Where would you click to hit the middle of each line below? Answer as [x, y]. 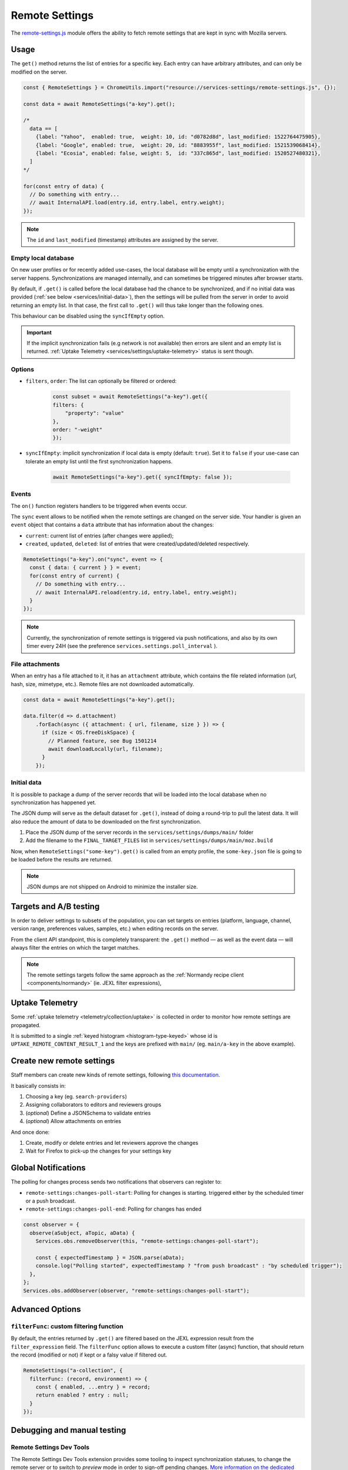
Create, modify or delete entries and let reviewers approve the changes [112, 1143]
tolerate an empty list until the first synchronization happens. [99, 461]
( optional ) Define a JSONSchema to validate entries [88, 1113]
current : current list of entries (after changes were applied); [100, 536]
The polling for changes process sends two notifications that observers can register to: [116, 1182]
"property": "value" [95, 413]
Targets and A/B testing [55, 906]
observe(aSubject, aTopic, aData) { [82, 1233]
